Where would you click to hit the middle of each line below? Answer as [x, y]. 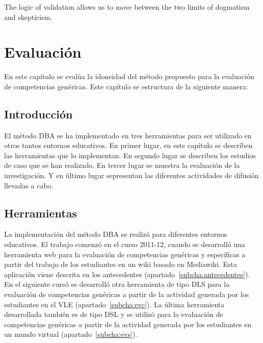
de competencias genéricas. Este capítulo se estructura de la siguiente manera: [126, 86]
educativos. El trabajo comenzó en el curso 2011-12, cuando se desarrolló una [125, 244]
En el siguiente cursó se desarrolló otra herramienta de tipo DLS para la [117, 284]
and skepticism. [28, 17]
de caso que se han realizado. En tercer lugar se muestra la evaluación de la [122, 165]
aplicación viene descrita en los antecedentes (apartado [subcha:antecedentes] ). [127, 274]
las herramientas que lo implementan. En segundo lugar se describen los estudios [130, 155]
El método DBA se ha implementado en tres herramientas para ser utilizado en [128, 135]
